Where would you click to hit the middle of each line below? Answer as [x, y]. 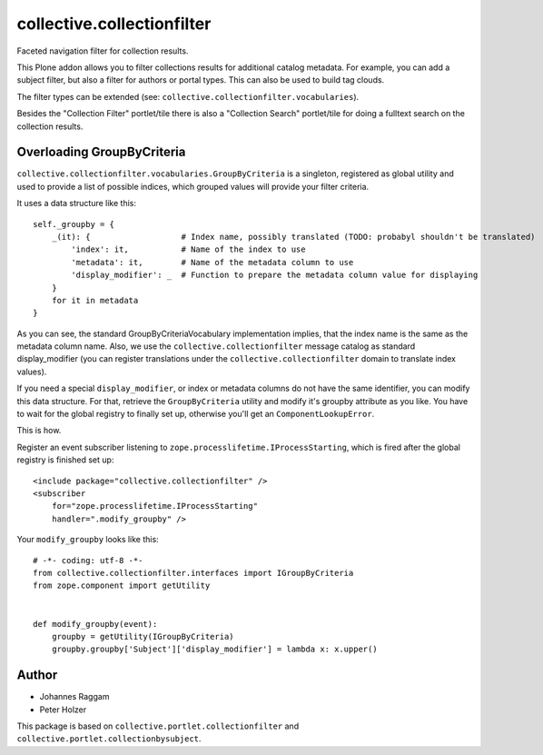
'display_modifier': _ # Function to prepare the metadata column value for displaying [275, 275]
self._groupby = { [74, 224]
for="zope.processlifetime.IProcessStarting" [155, 506]
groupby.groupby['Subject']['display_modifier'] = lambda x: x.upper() [214, 649]
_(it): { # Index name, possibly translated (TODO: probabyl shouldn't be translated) [293, 237]
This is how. [39, 431]
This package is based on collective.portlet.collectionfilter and [158, 726]
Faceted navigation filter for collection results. [103, 51]
